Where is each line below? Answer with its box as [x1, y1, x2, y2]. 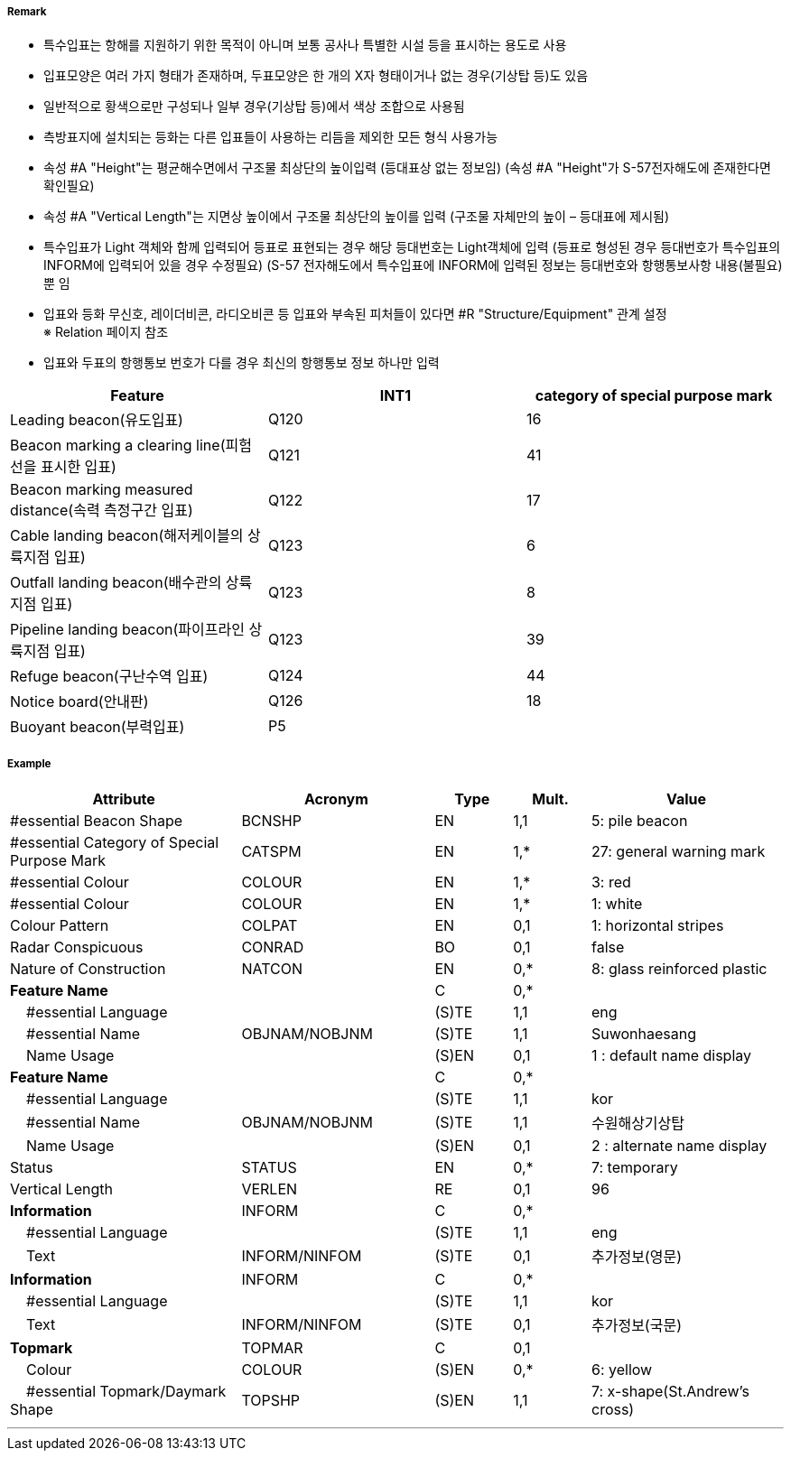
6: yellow [591, 1360, 653, 1379]
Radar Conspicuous [10, 938, 144, 957]
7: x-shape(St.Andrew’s [591, 1382, 749, 1401]
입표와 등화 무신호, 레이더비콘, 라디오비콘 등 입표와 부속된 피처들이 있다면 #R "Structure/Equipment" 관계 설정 [43, 306, 667, 322]
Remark [7, 5, 47, 18]
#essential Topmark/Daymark [26, 1382, 227, 1401]
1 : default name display [591, 1046, 751, 1065]
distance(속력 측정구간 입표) [10, 501, 193, 520]
